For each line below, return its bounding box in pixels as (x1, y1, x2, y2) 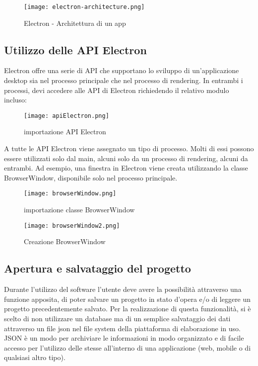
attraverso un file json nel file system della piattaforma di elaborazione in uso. (4, 323, 241, 333)
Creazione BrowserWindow (24, 236, 106, 247)
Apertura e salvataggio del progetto (4, 261, 191, 276)
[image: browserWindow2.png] (24, 222, 120, 229)
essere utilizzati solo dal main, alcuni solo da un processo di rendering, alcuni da (4, 153, 248, 163)
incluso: (4, 94, 27, 105)
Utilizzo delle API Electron (4, 42, 147, 57)
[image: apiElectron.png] (24, 112, 109, 119)
